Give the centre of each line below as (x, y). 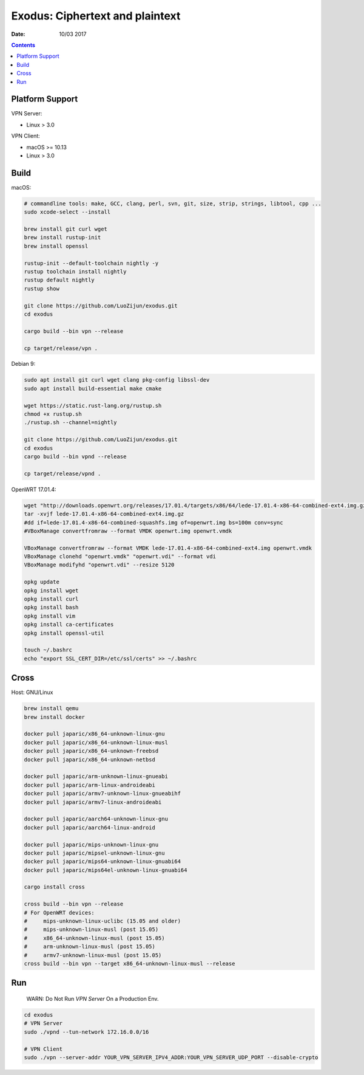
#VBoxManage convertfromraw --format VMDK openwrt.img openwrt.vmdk (128, 531)
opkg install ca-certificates (69, 625)
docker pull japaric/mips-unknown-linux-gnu (91, 844)
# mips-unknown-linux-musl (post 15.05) (91, 929)
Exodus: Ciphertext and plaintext (96, 16)
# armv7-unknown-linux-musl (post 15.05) (93, 955)
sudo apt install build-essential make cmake (93, 388)
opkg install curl (51, 599)
